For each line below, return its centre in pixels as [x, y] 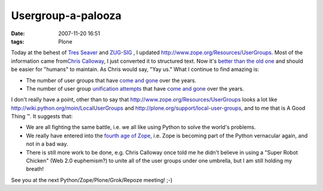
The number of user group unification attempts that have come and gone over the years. [135, 88]
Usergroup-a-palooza [66, 16]
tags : [18, 41]
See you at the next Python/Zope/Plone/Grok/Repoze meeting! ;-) [92, 180]
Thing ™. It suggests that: [42, 116]
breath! [35, 169]
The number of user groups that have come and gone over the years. [111, 80]
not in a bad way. [47, 144]
